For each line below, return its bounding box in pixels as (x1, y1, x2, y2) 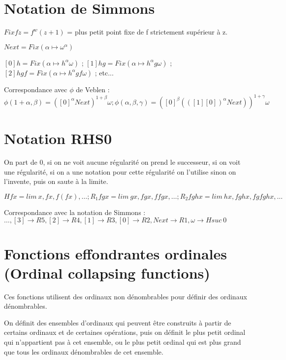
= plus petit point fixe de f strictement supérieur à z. (67, 27, 228, 37)
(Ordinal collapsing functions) (4, 262, 210, 283)
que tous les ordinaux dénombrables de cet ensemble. (4, 346, 163, 357)
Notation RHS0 (4, 128, 112, 148)
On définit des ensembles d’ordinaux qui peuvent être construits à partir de (4, 317, 231, 327)
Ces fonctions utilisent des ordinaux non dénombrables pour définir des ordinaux (4, 291, 247, 301)
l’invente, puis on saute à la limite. (4, 176, 108, 186)
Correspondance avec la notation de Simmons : (4, 207, 146, 217)
